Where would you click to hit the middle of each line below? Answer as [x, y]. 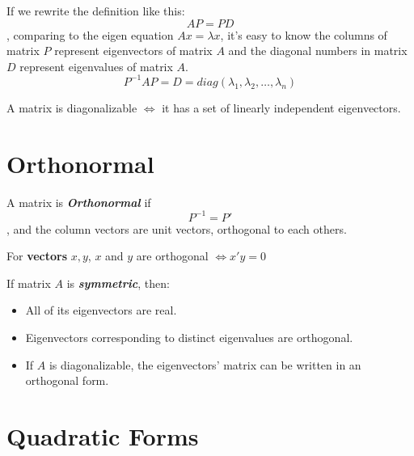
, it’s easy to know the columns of [304, 34]
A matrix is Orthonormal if [79, 202]
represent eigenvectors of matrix [133, 51]
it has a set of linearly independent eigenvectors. [281, 107]
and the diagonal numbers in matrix [318, 51]
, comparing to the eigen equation [90, 34]
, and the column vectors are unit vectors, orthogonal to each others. [177, 228]
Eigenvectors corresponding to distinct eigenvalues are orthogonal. [189, 338]
